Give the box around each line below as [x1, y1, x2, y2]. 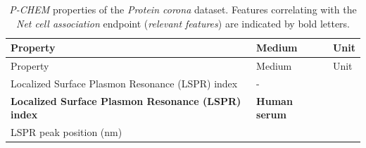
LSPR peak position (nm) [11, 125, 122, 140]
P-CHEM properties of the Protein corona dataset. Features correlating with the [9, 2, 357, 16]
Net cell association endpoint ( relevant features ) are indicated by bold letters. [15, 16, 351, 30]
